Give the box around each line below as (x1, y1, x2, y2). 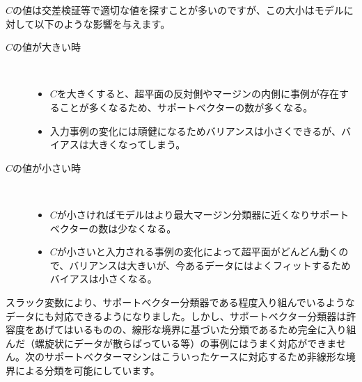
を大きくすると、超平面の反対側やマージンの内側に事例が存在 (56, 86, 339, 101)
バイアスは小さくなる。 (49, 271, 157, 286)
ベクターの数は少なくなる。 (49, 221, 177, 235)
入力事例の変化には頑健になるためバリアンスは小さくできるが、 (49, 123, 341, 138)
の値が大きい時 (13, 40, 81, 54)
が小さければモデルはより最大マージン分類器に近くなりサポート (56, 207, 349, 221)
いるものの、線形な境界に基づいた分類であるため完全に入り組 (73, 322, 356, 337)
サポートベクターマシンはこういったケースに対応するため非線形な (44, 349, 346, 364)
